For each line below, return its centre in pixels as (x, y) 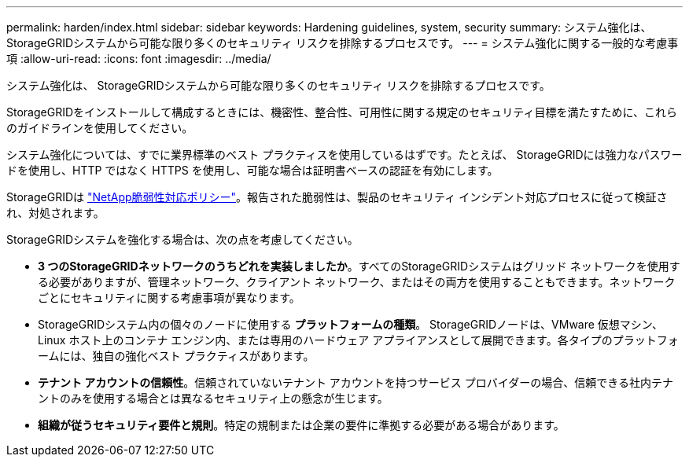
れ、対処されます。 (55, 213)
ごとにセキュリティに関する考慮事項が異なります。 (169, 298)
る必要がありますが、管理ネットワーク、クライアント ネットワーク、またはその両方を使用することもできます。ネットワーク (357, 282)
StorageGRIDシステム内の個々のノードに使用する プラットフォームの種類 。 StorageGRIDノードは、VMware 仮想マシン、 (351, 324)
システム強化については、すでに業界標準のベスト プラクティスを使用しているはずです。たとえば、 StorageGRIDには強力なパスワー (344, 154)
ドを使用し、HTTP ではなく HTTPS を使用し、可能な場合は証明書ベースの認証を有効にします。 (252, 170)
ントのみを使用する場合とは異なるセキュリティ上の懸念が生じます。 (213, 398)
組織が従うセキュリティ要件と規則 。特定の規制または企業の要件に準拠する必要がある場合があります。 (301, 425)
